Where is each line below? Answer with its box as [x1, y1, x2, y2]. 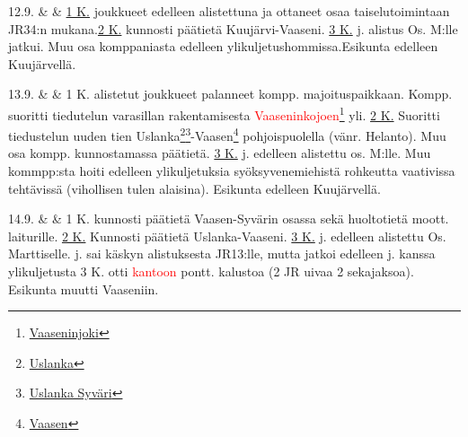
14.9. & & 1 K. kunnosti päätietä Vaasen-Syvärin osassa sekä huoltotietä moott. [8, 209, 449, 228]
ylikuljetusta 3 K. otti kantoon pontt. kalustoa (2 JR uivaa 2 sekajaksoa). [8, 262, 414, 281]
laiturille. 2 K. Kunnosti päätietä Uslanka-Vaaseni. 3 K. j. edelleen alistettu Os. [8, 226, 446, 245]
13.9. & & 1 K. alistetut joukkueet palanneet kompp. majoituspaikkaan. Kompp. [8, 84, 453, 103]
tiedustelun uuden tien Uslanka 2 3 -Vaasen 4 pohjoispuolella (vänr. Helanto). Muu [8, 124, 446, 144]
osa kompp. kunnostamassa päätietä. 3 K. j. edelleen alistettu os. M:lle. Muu [8, 144, 431, 162]
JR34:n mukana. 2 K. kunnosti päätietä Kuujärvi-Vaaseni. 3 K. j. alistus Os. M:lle [8, 19, 458, 38]
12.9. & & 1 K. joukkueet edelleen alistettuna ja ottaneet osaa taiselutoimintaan [8, 2, 450, 20]
